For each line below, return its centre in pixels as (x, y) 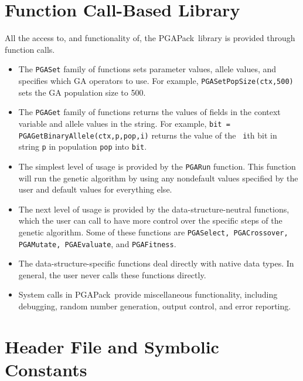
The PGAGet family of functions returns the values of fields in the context (149, 112)
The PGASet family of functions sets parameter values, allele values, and (147, 69)
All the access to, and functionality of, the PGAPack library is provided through (150, 38)
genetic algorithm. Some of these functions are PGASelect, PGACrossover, (153, 232)
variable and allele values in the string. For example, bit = (124, 123)
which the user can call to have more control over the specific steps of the (150, 220)
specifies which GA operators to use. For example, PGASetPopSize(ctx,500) (156, 80)
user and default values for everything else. (95, 189)
